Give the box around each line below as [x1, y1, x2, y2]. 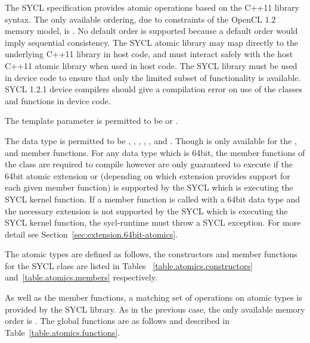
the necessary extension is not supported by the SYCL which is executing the [5, 204, 288, 217]
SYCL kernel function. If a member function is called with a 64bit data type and [5, 192, 300, 205]
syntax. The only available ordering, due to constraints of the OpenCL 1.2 [5, 13, 276, 25]
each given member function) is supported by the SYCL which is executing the [5, 181, 293, 194]
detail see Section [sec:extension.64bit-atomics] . [5, 227, 178, 240]
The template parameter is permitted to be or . [5, 114, 178, 127]
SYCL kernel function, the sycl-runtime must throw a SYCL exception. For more [5, 216, 301, 229]
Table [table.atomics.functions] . [5, 326, 120, 338]
